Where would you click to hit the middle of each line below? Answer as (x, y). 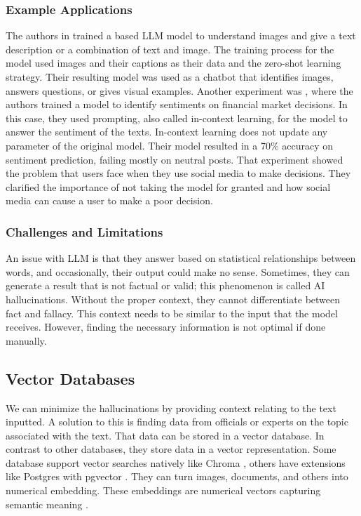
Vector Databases (70, 378)
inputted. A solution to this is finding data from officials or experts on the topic (177, 422)
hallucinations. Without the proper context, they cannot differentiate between (173, 299)
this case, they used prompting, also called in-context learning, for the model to (177, 118)
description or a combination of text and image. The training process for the (170, 49)
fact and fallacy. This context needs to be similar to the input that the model (172, 313)
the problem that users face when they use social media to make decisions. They (178, 173)
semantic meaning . (47, 504)
